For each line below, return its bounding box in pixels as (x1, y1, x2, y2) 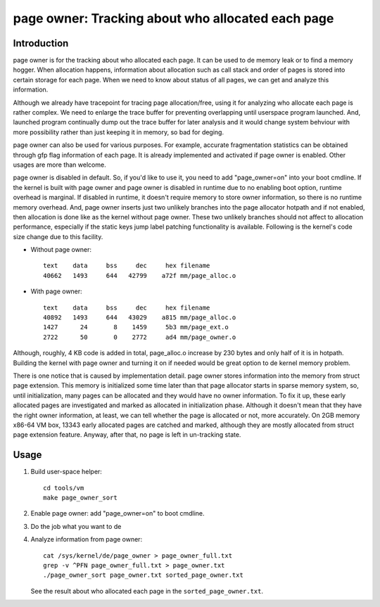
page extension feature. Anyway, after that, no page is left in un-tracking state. (13, 430, 241, 439)
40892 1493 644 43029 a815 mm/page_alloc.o (43, 314, 236, 321)
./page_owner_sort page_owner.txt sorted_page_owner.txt (43, 571, 244, 580)
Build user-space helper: (30, 468, 102, 476)
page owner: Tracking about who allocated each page (13, 11, 334, 26)
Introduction (13, 37, 69, 49)
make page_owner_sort (43, 494, 118, 502)
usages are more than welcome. (13, 160, 106, 169)
